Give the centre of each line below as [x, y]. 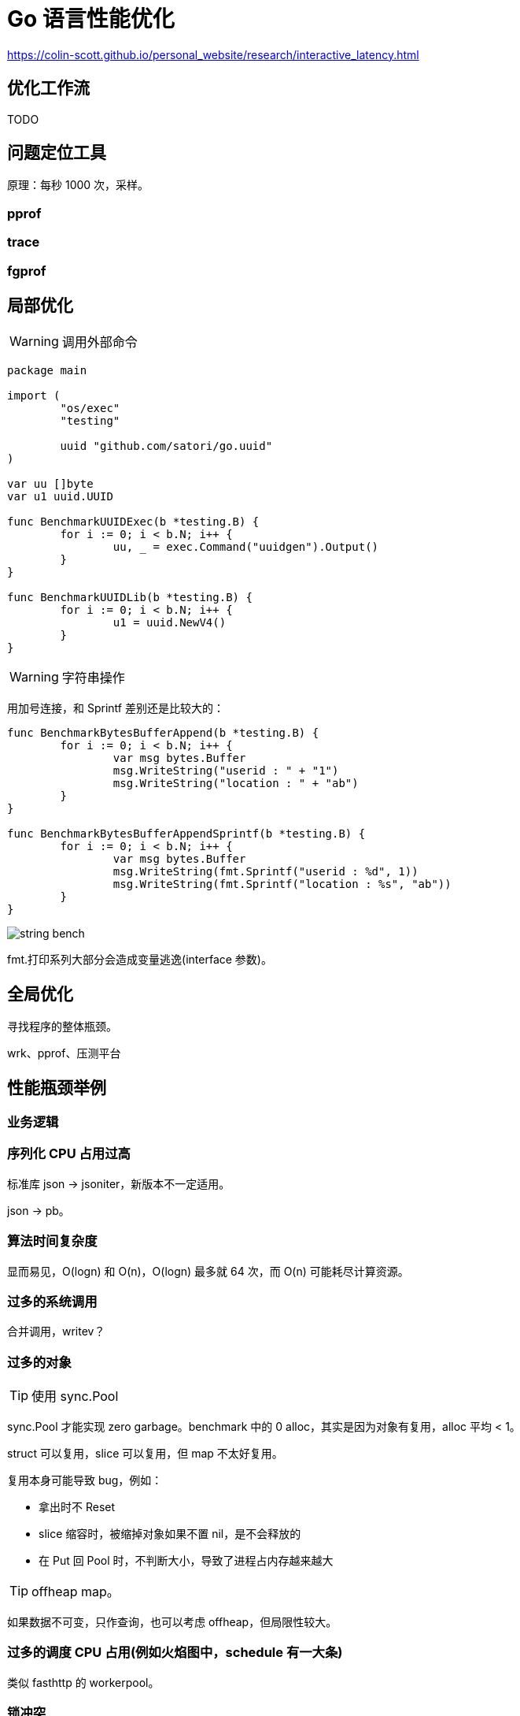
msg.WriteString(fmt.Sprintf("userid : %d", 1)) [266, 872]
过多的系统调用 [52, 1301]
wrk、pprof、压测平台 [64, 1053]
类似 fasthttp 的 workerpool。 [83, 1682]
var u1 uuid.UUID [60, 497]
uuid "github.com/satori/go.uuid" [166, 446]
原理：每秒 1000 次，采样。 [78, 185]
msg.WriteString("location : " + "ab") [236, 784]
